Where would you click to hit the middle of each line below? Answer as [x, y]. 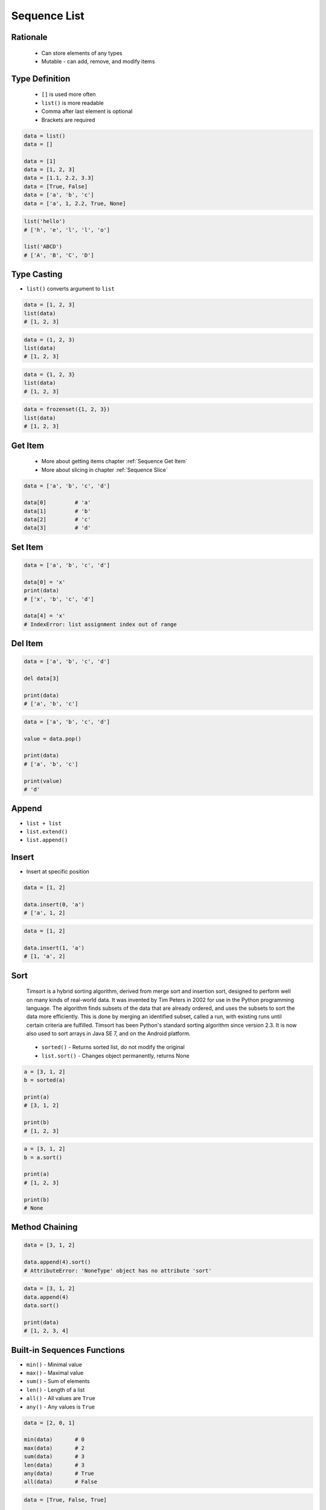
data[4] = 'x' [45, 616]
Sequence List [48, 16]
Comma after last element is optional [87, 111]
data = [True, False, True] [65, 1500]
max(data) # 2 [54, 1448]
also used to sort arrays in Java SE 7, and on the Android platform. [108, 1033]
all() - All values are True [61, 1398]
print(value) [43, 781]
